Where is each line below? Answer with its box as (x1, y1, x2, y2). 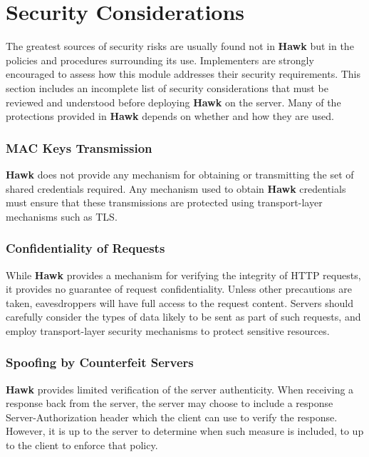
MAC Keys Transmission (6, 139, 152, 156)
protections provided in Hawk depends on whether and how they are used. (6, 109, 334, 124)
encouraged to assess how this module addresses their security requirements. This (6, 66, 361, 81)
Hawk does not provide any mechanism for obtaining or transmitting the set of (6, 166, 354, 181)
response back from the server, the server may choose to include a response (6, 396, 333, 411)
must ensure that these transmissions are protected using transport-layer (6, 195, 323, 210)
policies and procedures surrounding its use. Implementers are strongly (6, 52, 314, 67)
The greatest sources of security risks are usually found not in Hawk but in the (6, 39, 354, 54)
